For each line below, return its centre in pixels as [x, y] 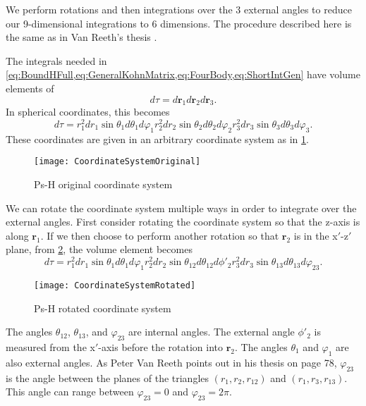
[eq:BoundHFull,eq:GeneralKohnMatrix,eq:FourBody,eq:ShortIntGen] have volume [183, 74]
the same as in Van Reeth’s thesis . [81, 37]
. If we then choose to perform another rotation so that [160, 235]
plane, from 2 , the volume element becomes [99, 249]
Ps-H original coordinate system [103, 184]
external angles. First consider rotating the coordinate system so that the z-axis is [183, 222]
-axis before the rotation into [161, 346]
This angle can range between [70, 392]
